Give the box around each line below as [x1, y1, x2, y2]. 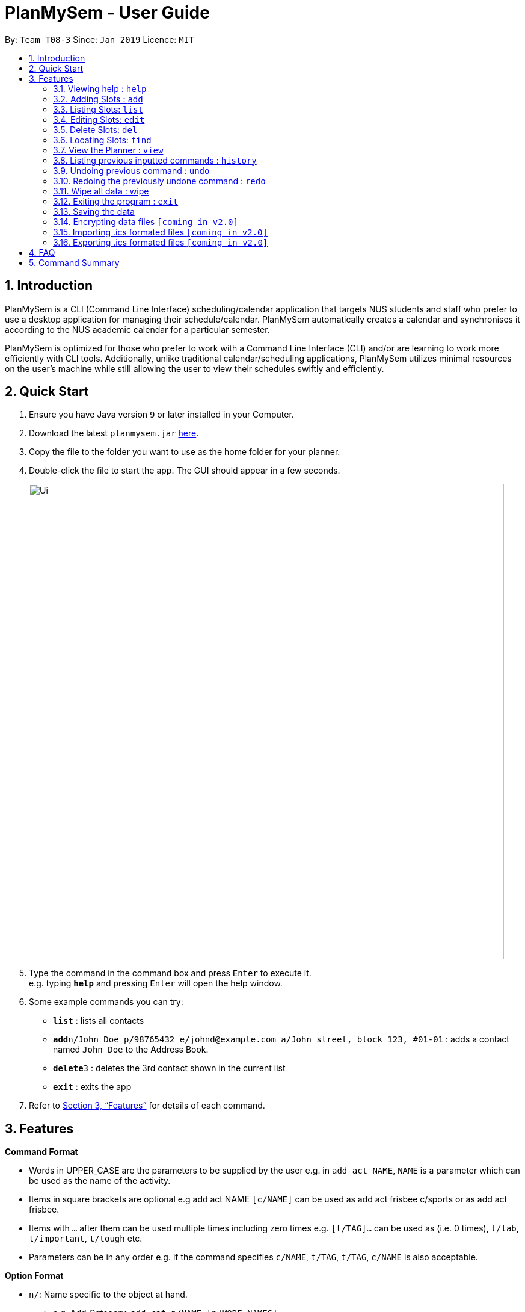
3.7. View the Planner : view [53, 144, 164, 155]
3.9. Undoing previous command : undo [53, 165, 210, 176]
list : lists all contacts [53, 1015, 144, 1026]
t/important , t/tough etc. [29, 1233, 143, 1244]
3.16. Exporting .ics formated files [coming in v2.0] [53, 237, 268, 247]
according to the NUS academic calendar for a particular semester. [5, 324, 270, 335]
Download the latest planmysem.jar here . [29, 428, 199, 439]
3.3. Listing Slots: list [53, 104, 144, 114]
